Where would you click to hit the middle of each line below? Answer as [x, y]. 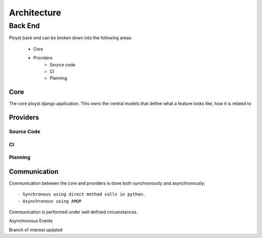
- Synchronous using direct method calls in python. [82, 194]
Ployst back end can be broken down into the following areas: [71, 38]
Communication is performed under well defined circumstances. [73, 212]
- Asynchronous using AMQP [50, 201]
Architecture [35, 13]
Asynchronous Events [31, 221]
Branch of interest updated [36, 230]
